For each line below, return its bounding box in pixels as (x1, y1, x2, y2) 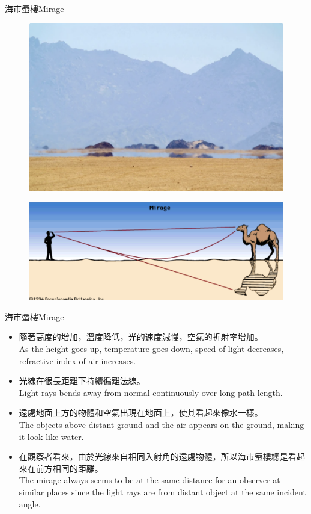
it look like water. (19, 430, 84, 442)
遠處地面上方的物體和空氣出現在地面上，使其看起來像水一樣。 (19, 406, 263, 419)
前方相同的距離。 (35, 462, 103, 474)
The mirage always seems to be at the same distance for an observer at (19, 474, 280, 486)
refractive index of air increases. (19, 354, 136, 367)
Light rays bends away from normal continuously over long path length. (19, 386, 283, 398)
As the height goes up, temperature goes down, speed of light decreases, (19, 342, 284, 355)
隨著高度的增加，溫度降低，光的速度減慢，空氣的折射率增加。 (19, 330, 263, 343)
